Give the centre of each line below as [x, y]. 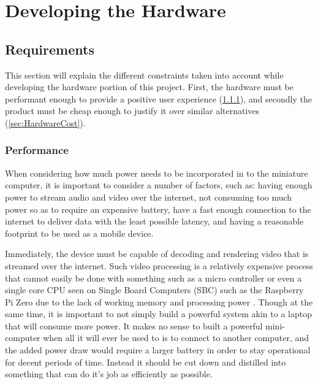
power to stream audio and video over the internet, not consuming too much [149, 197]
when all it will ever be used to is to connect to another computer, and [176, 338]
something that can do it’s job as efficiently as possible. [109, 374]
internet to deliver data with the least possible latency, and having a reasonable [154, 221]
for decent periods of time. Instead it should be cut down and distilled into [146, 362]
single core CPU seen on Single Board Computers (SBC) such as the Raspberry [154, 290]
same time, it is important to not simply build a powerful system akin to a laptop [158, 314]
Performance [37, 150]
